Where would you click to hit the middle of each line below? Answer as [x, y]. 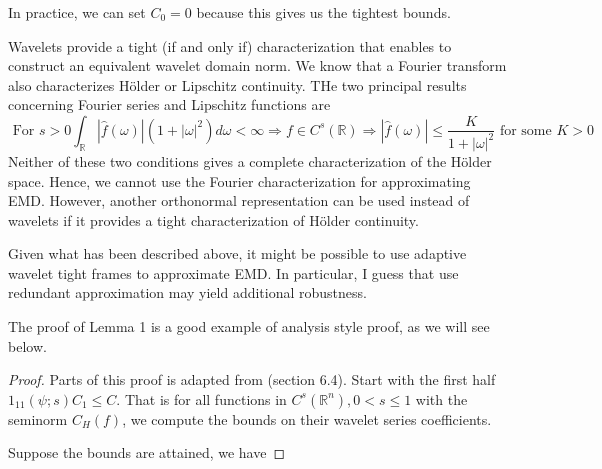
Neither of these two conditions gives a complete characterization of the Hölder [250, 160]
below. [27, 345]
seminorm [38, 418]
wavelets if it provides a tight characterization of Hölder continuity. [213, 219]
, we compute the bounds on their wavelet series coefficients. [307, 418]
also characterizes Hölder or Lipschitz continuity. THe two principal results [237, 84]
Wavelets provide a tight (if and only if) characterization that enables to [230, 45]
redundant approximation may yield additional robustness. [187, 292]
